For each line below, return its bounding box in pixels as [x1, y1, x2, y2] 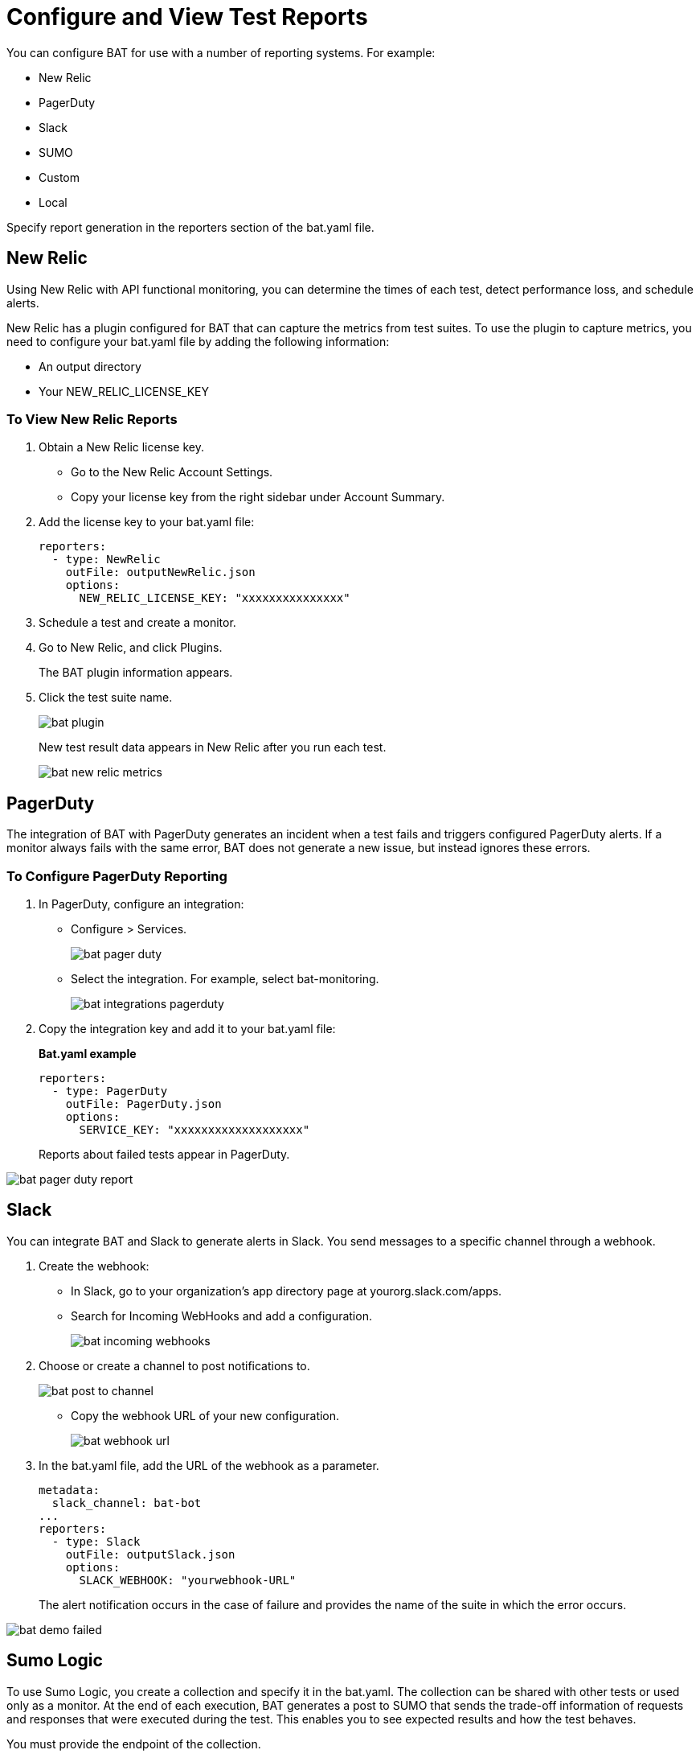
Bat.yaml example [39, 1046, 137, 1060]
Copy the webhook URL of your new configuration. [71, 1408, 340, 1423]
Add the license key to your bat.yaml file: [39, 515, 255, 529]
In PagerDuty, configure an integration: [39, 896, 244, 911]
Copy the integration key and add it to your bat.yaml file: [39, 1021, 336, 1036]
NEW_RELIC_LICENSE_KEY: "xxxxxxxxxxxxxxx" [79, 591, 350, 605]
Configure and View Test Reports [6, 3, 368, 31]
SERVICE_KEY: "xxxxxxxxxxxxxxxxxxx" [79, 1122, 310, 1136]
